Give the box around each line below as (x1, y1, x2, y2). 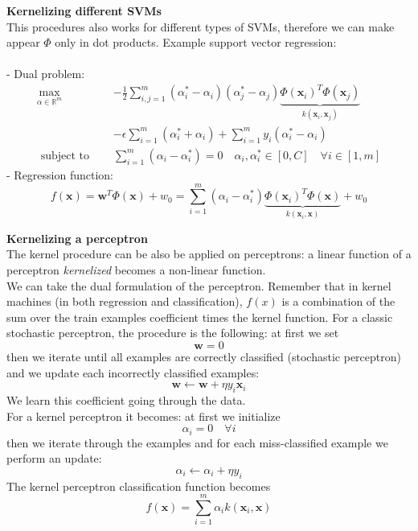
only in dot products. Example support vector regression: (55, 34, 337, 51)
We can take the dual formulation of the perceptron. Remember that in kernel (6, 277, 391, 294)
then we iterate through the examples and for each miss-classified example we (6, 434, 388, 451)
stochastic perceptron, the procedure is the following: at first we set (6, 324, 339, 341)
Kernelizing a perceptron (6, 229, 148, 246)
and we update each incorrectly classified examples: (6, 364, 260, 381)
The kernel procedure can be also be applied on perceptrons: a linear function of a (6, 245, 412, 262)
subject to (40, 150, 89, 162)
